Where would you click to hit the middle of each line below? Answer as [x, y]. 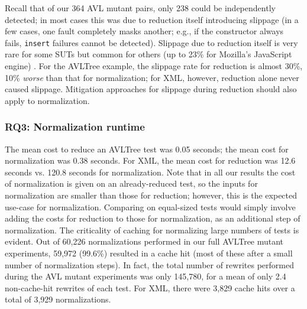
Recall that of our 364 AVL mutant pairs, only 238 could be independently [140, 8]
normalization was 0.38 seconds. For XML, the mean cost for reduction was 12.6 [150, 160]
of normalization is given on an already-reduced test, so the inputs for [131, 183]
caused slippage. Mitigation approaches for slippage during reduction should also [151, 89]
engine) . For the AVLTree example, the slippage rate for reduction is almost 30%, [154, 66]
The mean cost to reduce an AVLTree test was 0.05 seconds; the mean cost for [147, 149]
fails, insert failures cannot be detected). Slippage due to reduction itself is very [151, 42]
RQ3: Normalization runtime [75, 127]
